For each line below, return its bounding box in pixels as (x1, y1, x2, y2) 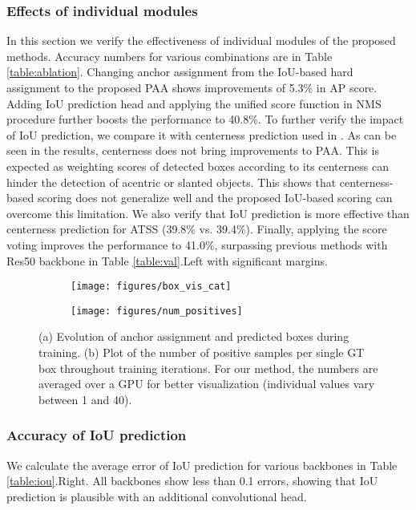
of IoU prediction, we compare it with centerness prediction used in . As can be (6, 126, 397, 143)
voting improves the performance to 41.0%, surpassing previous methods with (6, 236, 388, 253)
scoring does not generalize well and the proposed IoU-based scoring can (37, 189, 393, 206)
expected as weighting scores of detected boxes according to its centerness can (6, 157, 389, 174)
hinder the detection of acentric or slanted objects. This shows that (6, 173, 337, 190)
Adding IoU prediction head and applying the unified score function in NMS (6, 95, 382, 111)
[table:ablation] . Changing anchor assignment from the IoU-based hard (6, 63, 353, 80)
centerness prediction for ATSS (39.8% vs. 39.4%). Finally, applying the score (6, 221, 387, 237)
